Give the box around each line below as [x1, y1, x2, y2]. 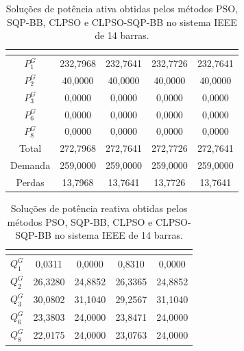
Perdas [16, 174, 45, 189]
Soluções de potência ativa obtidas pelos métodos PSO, [5, 1, 239, 15]
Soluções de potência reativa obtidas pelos [10, 201, 188, 216]
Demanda [10, 158, 51, 172]
